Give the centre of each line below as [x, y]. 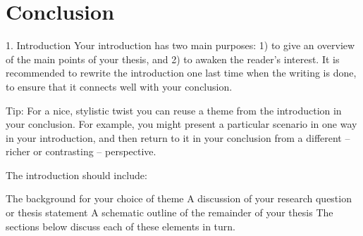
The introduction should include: [76, 175]
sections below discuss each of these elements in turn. [121, 226]
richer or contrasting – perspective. [81, 151]
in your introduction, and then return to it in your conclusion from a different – [178, 137]
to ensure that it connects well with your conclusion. [119, 86]
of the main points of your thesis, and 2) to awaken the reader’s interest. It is [173, 59]
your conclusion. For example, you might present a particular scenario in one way [181, 124]
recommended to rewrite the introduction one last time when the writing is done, [181, 73]
